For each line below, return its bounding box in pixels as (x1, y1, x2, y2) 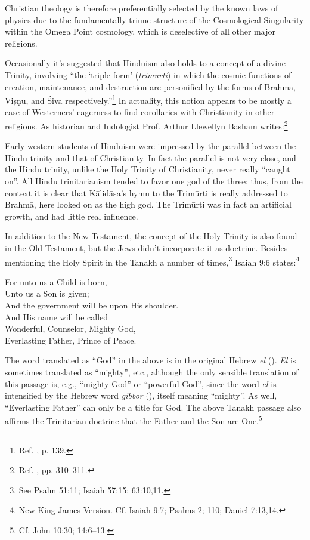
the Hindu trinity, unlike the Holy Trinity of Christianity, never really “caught (5, 163, 290, 175)
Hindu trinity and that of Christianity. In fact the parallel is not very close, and (5, 151, 296, 163)
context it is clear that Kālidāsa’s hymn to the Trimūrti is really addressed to (5, 186, 288, 199)
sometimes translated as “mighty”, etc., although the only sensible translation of (5, 366, 299, 378)
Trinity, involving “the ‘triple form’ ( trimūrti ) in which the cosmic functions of (5, 68, 292, 81)
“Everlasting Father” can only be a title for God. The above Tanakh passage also (5, 400, 302, 413)
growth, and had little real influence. (5, 209, 138, 222)
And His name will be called (5, 310, 108, 323)
